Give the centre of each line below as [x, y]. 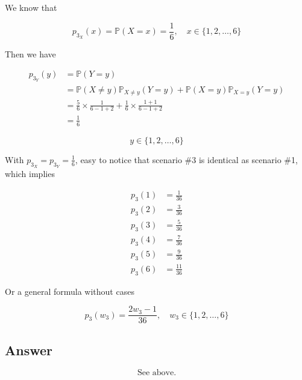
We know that [31, 7]
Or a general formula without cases [70, 291]
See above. [157, 373]
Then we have [30, 53]
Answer [29, 349]
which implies [30, 173]
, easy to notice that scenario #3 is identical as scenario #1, [186, 159]
